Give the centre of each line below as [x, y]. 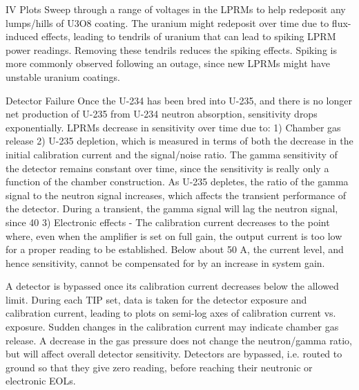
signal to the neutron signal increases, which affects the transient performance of [176, 195]
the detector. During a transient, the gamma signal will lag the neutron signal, [172, 208]
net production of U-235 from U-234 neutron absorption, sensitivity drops [162, 114]
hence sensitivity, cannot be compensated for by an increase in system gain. [165, 262]
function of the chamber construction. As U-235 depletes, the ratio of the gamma [177, 182]
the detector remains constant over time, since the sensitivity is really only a [167, 168]
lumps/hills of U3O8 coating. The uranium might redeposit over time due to [167, 22]
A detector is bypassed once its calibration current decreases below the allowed [172, 286]
